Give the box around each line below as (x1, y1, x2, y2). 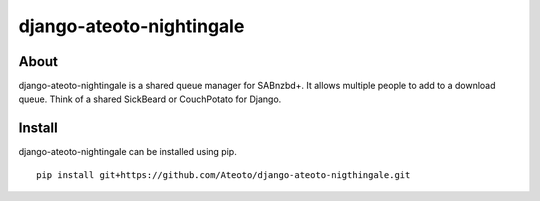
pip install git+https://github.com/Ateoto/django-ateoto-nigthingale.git (36, 169, 411, 180)
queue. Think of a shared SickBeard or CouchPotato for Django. (18, 93, 282, 105)
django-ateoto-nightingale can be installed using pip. (18, 146, 237, 158)
